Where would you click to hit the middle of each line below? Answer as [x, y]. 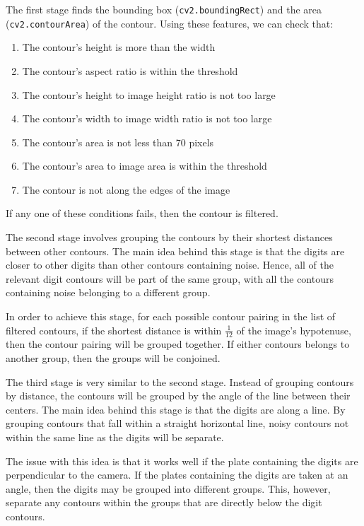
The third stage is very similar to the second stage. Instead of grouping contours [180, 381]
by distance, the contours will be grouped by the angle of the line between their [178, 396]
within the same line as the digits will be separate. [115, 437]
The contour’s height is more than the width [119, 47]
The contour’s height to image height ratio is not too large [149, 94]
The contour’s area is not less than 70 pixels [118, 142]
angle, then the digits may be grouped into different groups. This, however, [168, 488]
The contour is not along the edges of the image [126, 189]
